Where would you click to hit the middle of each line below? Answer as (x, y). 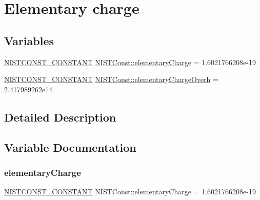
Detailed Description (60, 117)
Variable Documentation (70, 147)
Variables (29, 40)
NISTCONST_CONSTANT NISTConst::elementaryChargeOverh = (111, 79)
